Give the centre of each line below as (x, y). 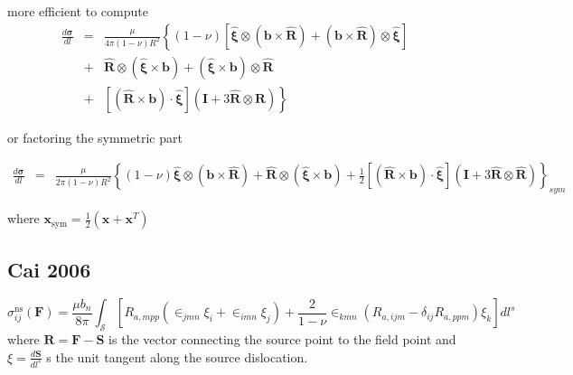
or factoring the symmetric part (95, 137)
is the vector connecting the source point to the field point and (282, 339)
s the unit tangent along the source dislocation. (177, 356)
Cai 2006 (49, 269)
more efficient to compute (78, 11)
